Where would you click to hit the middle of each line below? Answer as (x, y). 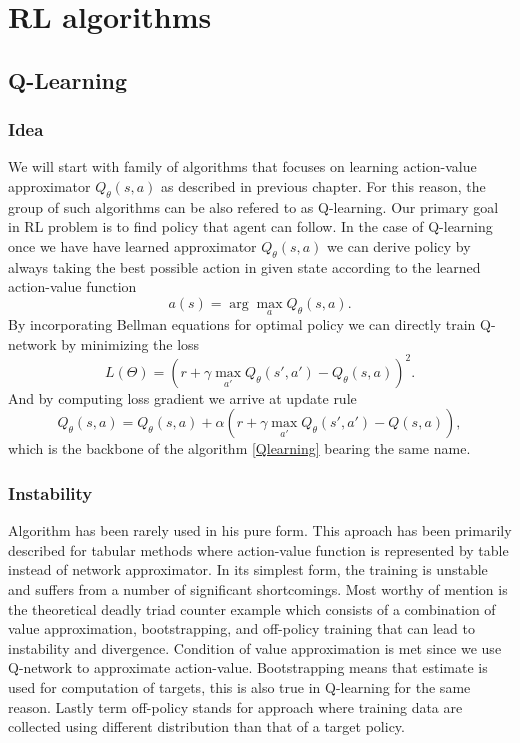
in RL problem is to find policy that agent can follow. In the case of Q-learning (250, 226)
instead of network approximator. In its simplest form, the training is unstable (248, 569)
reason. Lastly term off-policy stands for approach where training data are (235, 706)
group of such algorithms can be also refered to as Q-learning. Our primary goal (253, 206)
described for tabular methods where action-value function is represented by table (258, 549)
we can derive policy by (399, 245)
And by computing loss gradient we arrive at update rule (182, 397)
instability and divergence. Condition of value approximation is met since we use (255, 647)
